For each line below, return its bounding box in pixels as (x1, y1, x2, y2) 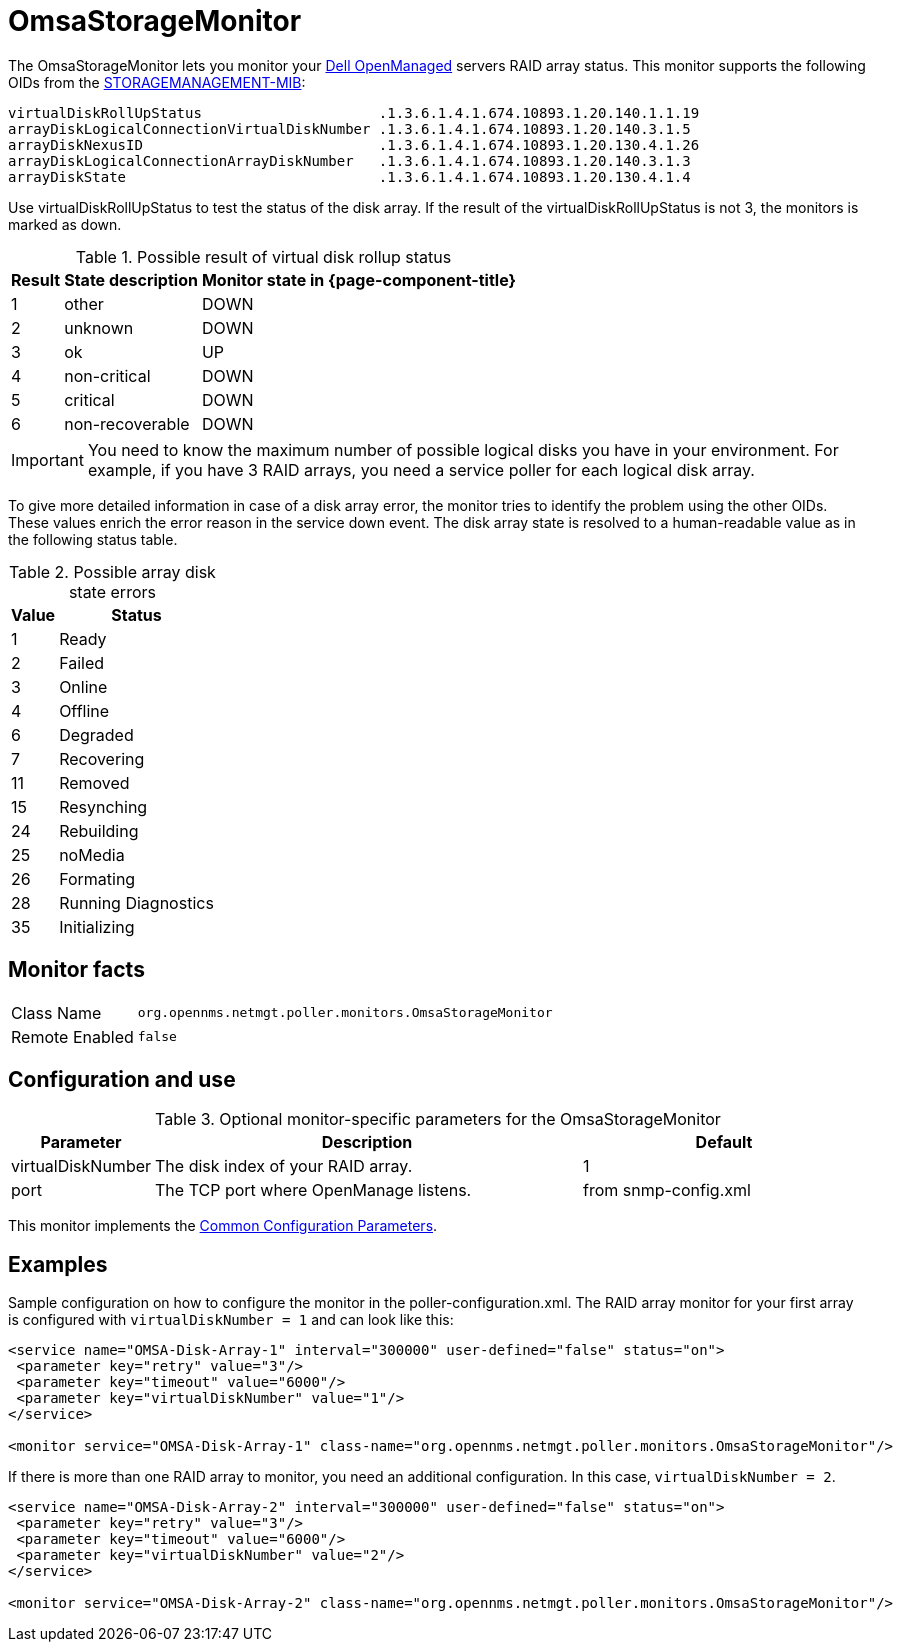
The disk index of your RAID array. (155, 1156, 413, 1177)
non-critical (64, 365, 151, 386)
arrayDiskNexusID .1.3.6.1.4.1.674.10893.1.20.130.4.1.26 (8, 136, 700, 153)
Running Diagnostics (59, 892, 214, 913)
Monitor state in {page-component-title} (201, 269, 516, 290)
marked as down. (8, 215, 122, 233)
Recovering (59, 748, 145, 769)
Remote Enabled (11, 1026, 134, 1047)
